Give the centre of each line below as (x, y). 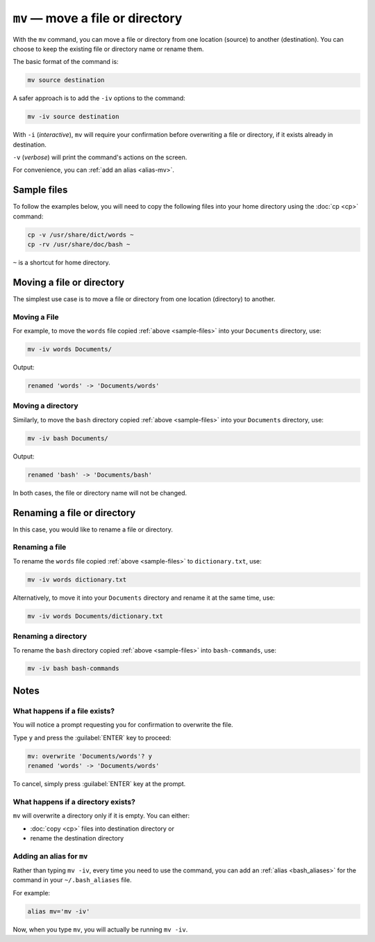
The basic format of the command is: (66, 62)
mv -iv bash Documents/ (68, 438)
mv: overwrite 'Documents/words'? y (90, 756)
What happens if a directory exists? (74, 801)
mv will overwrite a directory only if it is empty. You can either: (101, 816)
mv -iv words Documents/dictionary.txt (95, 616)
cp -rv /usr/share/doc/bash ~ (79, 245)
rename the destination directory (77, 838)
